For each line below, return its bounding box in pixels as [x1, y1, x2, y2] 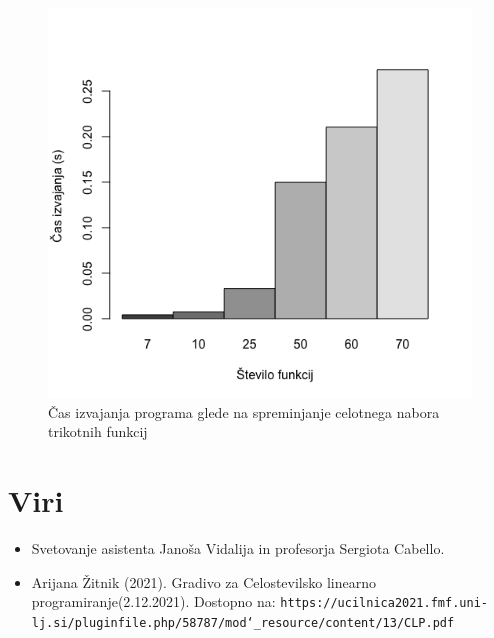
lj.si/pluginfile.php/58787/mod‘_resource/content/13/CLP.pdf [31, 615, 455, 630]
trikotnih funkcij [48, 421, 148, 442]
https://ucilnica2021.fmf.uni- [280, 596, 488, 611]
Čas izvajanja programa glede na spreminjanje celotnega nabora [48, 401, 440, 422]
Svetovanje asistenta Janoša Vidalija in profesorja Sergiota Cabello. [31, 538, 445, 559]
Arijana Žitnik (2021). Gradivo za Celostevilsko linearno [31, 571, 376, 592]
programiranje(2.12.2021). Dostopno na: [31, 591, 276, 612]
